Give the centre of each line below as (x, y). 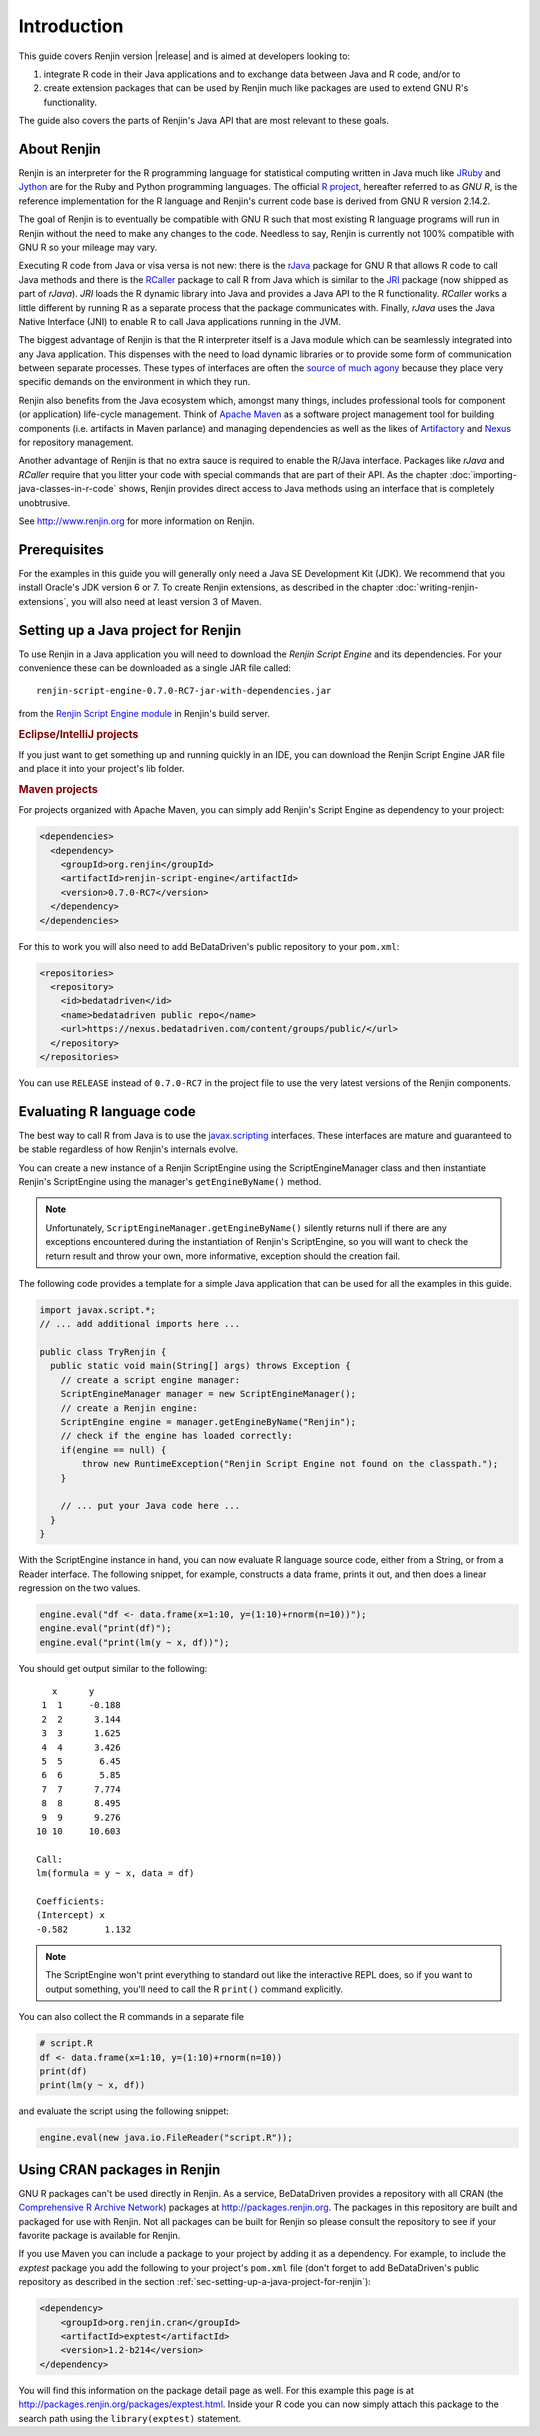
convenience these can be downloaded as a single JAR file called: (155, 667)
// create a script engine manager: (150, 1379)
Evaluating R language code (107, 1111)
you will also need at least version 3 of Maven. (166, 601)
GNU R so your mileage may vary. (88, 247)
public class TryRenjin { (103, 1352)
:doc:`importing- (483, 474)
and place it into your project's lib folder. (101, 769)
